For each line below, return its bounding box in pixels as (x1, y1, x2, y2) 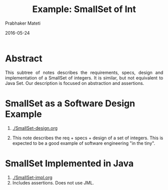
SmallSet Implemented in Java (5, 157, 134, 169)
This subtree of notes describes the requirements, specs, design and (5, 69, 163, 75)
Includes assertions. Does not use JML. (12, 179, 94, 185)
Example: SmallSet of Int (32, 4, 136, 15)
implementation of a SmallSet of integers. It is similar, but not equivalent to (5, 74, 163, 81)
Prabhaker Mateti (5, 20, 41, 26)
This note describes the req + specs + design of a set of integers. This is (12, 135, 163, 141)
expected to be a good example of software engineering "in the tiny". (12, 140, 155, 146)
